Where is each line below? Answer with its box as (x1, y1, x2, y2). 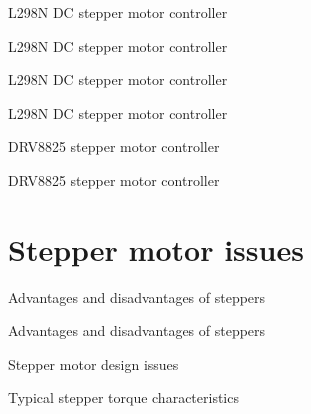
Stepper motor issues (8, 228, 304, 269)
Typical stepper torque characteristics (8, 387, 239, 408)
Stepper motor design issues (8, 353, 179, 374)
